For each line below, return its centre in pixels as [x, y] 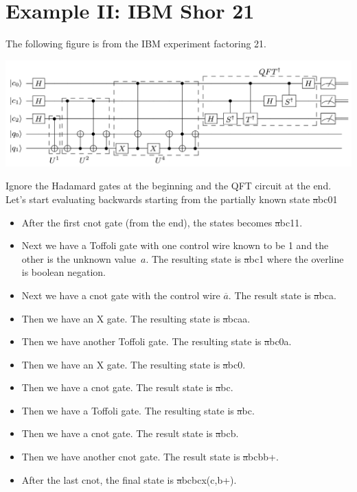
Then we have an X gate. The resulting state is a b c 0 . [134, 364]
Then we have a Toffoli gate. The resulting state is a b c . [138, 410]
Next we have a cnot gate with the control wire [121, 295]
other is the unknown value [79, 258]
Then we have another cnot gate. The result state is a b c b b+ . [150, 457]
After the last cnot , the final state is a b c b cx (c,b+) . [129, 479]
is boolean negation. [64, 272]
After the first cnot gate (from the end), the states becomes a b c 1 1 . [162, 222]
